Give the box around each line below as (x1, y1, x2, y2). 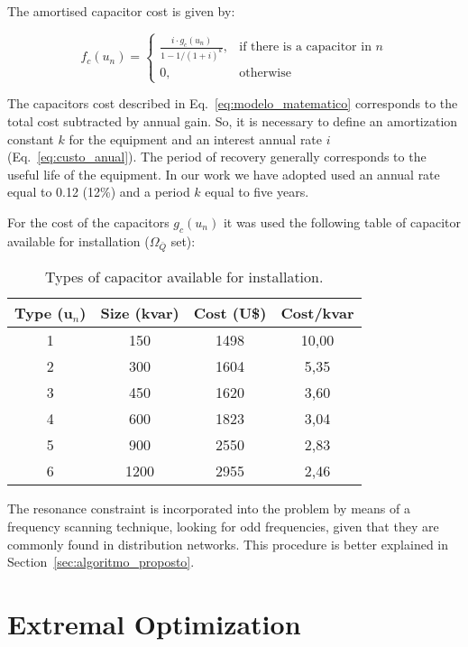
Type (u (14, 302, 73, 324)
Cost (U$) (193, 302, 267, 324)
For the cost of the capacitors (7, 212, 170, 231)
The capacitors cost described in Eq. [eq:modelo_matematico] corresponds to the (7, 94, 458, 113)
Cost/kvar (280, 302, 354, 324)
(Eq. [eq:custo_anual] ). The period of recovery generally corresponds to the (7, 147, 427, 166)
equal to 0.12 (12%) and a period (7, 182, 190, 201)
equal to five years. (205, 182, 309, 201)
